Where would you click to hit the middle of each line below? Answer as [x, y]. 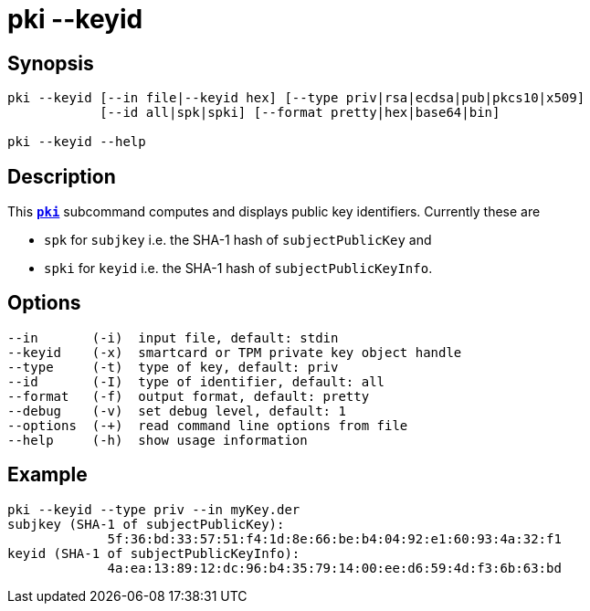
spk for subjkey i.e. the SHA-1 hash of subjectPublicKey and [238, 240]
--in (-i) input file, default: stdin [173, 337]
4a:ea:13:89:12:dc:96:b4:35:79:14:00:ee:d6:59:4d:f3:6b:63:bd [334, 568]
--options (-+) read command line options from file [208, 425]
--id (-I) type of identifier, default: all [196, 381]
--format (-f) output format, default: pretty [189, 396]
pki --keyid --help [77, 142]
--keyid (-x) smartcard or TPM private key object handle [235, 352]
